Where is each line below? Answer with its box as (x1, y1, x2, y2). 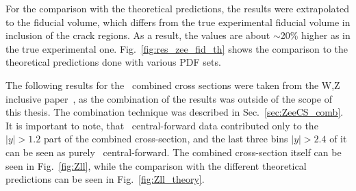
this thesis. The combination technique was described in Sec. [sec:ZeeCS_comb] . (5, 105, 344, 119)
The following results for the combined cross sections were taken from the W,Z (5, 77, 340, 92)
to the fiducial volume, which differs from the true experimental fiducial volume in (5, 14, 351, 29)
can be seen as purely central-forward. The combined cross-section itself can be (5, 144, 342, 159)
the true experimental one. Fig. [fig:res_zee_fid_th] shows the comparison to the (5, 41, 348, 55)
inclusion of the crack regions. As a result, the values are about (5, 28, 270, 42)
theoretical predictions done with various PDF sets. (5, 55, 221, 69)
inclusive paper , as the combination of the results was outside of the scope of (5, 91, 332, 105)
